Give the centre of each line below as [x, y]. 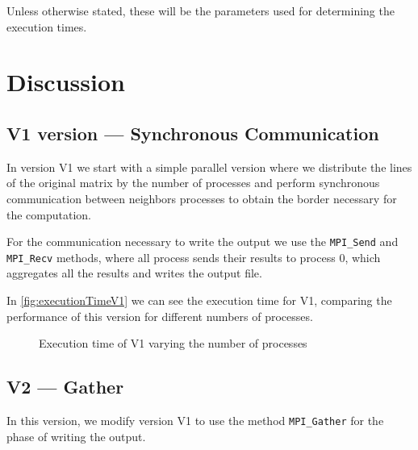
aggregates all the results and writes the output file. [134, 273]
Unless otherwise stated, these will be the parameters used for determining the [201, 10]
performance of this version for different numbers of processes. [160, 316]
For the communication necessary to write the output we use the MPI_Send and [203, 242]
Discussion [66, 82]
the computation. [49, 214]
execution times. [47, 26]
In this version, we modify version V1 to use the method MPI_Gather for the [195, 421]
